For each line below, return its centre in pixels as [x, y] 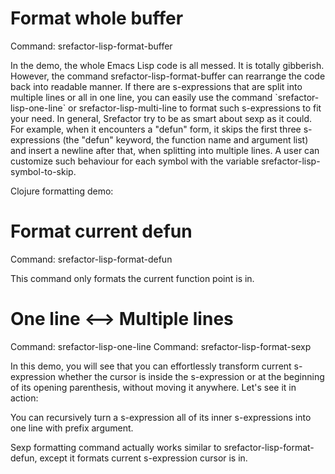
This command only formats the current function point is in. [132, 278]
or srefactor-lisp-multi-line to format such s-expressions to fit [195, 108]
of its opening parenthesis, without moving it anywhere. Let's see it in [153, 387]
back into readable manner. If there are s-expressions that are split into [156, 86]
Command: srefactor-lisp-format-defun [91, 259]
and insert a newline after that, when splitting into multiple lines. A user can [165, 150]
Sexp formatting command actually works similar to [116, 447]
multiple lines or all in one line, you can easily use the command [141, 97]
